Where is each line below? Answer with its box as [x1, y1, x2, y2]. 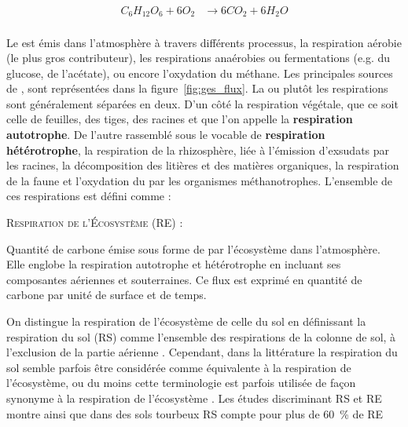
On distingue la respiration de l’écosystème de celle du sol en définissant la [6, 313, 366, 330]
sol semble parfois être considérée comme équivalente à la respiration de [6, 359, 351, 375]
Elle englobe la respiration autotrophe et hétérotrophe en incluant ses [6, 256, 341, 272]
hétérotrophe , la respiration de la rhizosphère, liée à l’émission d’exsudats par [6, 141, 390, 158]
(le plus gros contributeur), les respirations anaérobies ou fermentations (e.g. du [6, 49, 391, 66]
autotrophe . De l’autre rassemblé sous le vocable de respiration [6, 126, 325, 143]
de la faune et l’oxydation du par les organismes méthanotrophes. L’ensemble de [6, 172, 393, 188]
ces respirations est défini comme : [6, 188, 171, 204]
